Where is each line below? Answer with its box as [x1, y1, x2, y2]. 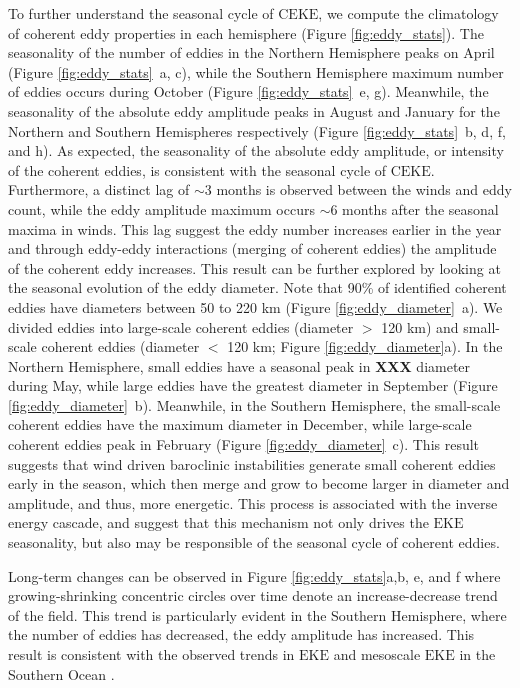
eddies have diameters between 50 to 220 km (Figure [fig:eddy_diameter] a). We [8, 296, 503, 317]
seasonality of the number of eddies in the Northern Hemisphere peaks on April [8, 42, 495, 63]
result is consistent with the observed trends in [8, 644, 295, 664]
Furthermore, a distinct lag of [8, 179, 190, 200]
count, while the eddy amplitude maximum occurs [8, 198, 315, 219]
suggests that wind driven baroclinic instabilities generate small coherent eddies [8, 453, 496, 474]
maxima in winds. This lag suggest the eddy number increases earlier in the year [8, 218, 502, 239]
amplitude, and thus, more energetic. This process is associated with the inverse [8, 492, 498, 513]
